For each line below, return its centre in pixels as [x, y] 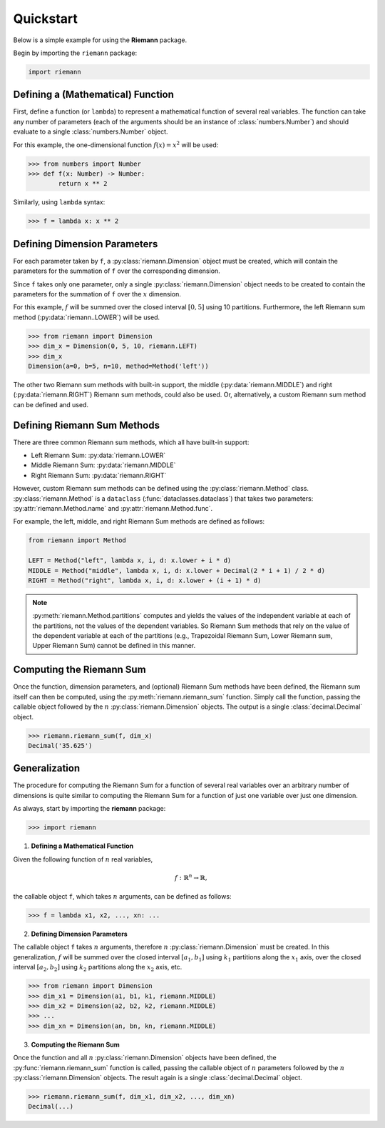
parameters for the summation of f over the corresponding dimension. [117, 271]
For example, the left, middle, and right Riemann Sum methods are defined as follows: [139, 521]
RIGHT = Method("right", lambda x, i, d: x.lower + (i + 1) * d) [145, 580]
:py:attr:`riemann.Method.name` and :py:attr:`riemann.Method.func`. [113, 508]
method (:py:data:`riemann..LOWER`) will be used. [87, 317]
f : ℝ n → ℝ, [191, 877]
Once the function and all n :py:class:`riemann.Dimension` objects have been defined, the [145, 1058]
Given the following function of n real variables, [83, 859]
